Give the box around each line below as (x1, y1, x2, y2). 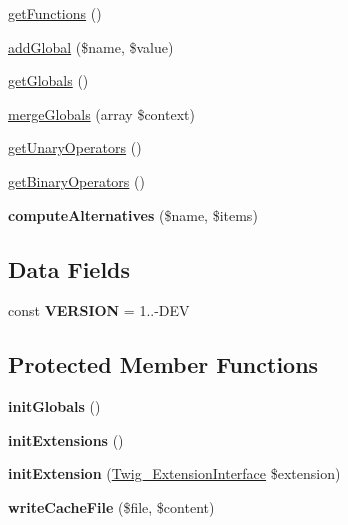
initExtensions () (8, 429, 124, 450)
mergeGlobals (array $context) (8, 103, 195, 124)
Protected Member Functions (8, 349, 319, 380)
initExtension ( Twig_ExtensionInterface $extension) (8, 463, 341, 484)
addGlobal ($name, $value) (8, 36, 174, 57)
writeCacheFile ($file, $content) (8, 496, 215, 517)
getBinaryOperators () (8, 170, 145, 191)
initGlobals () (8, 396, 101, 417)
